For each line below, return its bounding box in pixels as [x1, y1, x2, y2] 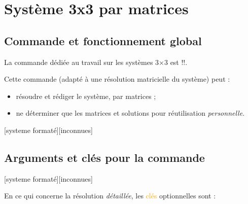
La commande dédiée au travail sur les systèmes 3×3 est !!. [4, 56, 188, 67]
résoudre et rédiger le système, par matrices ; [16, 90, 156, 101]
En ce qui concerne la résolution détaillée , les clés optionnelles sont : [4, 190, 216, 201]
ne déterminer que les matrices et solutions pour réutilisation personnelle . [16, 108, 245, 118]
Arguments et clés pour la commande [4, 149, 205, 165]
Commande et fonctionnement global [4, 32, 202, 48]
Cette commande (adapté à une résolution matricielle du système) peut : [4, 74, 230, 84]
